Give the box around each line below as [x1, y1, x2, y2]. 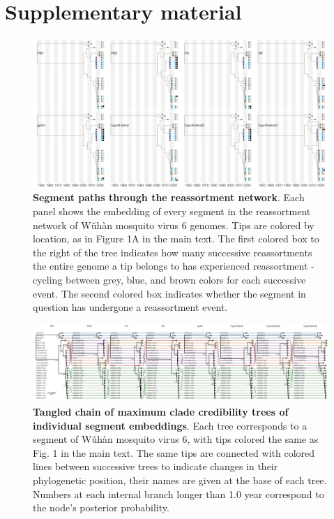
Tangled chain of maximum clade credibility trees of [33, 404, 289, 419]
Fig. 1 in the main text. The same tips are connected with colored [33, 445, 315, 460]
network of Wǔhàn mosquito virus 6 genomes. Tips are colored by [33, 217, 314, 232]
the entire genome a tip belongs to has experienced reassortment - [33, 258, 314, 273]
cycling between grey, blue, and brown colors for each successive [33, 272, 306, 286]
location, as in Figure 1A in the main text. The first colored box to [33, 231, 319, 246]
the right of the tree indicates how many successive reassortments [33, 244, 312, 259]
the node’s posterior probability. [33, 500, 169, 515]
